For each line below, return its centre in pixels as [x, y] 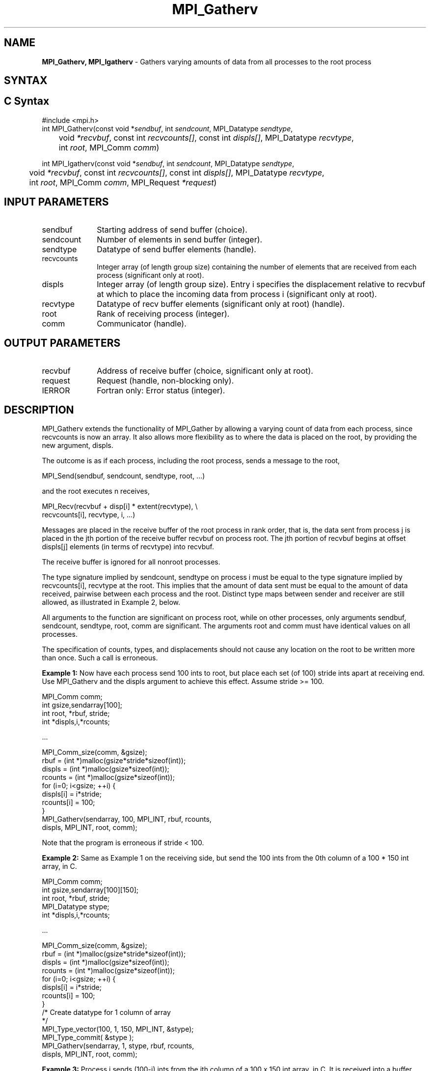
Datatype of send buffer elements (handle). [176, 249]
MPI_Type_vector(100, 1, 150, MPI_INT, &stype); [118, 1029]
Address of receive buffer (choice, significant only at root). [205, 371]
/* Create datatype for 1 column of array [106, 1012]
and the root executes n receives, [96, 491]
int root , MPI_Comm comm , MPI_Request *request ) [123, 182]
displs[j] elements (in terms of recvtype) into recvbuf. [128, 547]
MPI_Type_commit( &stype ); [88, 1038]
